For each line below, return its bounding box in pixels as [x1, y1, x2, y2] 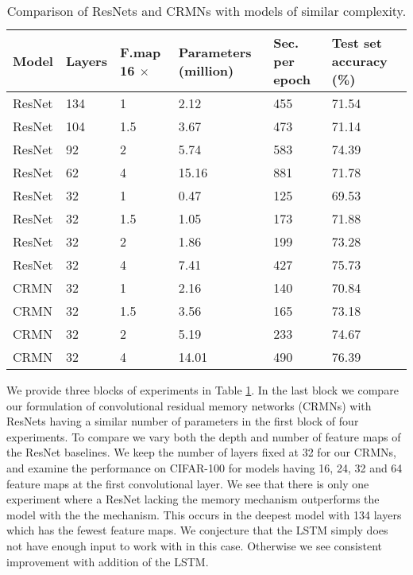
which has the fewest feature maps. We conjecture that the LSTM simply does [6, 522, 388, 538]
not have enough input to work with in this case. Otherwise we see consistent [6, 537, 382, 554]
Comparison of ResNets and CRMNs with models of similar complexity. [6, 2, 407, 20]
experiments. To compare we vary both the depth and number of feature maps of [6, 428, 401, 445]
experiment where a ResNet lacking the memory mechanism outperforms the [6, 491, 380, 507]
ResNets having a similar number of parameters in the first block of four [6, 413, 359, 429]
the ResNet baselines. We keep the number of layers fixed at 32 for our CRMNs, [6, 444, 396, 460]
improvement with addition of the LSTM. [6, 553, 209, 569]
